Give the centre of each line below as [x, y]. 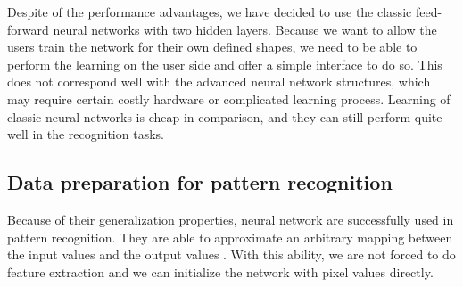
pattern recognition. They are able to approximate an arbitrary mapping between [230, 237]
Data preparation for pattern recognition [200, 182]
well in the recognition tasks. [86, 134]
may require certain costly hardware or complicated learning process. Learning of [229, 98]
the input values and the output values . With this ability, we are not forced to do [231, 254]
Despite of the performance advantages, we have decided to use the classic [210, 12]
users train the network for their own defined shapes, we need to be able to [212, 47]
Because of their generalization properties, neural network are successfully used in [231, 219]
